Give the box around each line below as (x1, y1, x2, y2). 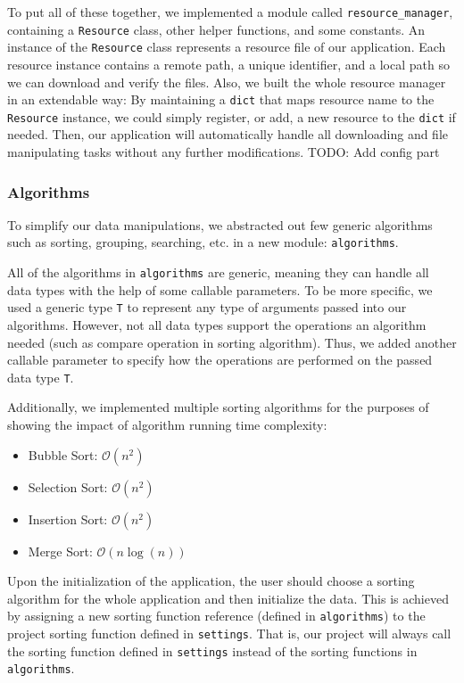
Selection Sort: (28, 477, 108, 496)
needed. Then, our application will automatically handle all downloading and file (7, 125, 449, 144)
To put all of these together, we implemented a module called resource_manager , (7, 3, 453, 21)
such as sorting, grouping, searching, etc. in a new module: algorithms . (7, 233, 399, 251)
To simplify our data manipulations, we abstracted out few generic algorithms (7, 215, 433, 234)
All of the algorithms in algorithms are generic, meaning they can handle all (7, 263, 429, 282)
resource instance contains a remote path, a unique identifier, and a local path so (7, 54, 450, 73)
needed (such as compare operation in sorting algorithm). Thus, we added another (7, 333, 457, 351)
